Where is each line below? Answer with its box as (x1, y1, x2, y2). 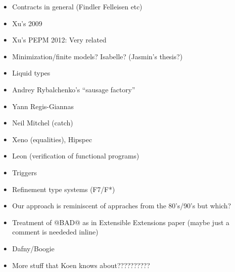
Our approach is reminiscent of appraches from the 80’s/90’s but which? (12, 200, 231, 211)
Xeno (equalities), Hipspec (12, 134, 92, 144)
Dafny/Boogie (12, 243, 54, 253)
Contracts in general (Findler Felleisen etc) (12, 1, 142, 11)
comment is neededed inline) (12, 227, 98, 237)
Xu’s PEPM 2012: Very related (12, 35, 106, 45)
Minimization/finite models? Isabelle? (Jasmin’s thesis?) (12, 51, 183, 61)
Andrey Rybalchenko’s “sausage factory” (12, 84, 136, 94)
